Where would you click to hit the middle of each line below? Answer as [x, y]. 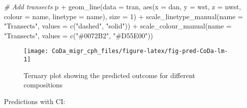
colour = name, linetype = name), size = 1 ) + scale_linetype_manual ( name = [123, 16]
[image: [36, 51]
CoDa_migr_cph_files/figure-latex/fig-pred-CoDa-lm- [140, 51]
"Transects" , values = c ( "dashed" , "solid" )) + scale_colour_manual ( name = [118, 26]
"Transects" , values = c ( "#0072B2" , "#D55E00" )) [78, 35]
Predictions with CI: [35, 101]
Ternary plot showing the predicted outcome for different [109, 75]
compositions [43, 85]
